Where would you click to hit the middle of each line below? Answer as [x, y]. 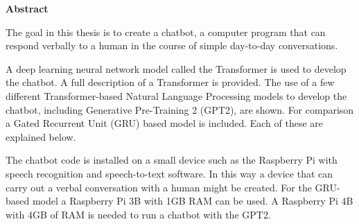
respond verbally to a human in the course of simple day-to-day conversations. [172, 45]
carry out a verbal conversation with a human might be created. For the [159, 187]
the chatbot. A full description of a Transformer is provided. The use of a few [170, 82]
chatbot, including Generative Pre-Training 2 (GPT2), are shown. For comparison [180, 109]
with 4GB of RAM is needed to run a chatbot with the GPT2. [138, 214]
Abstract [27, 8]
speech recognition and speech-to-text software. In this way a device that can [169, 173]
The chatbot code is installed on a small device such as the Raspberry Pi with [172, 160]
